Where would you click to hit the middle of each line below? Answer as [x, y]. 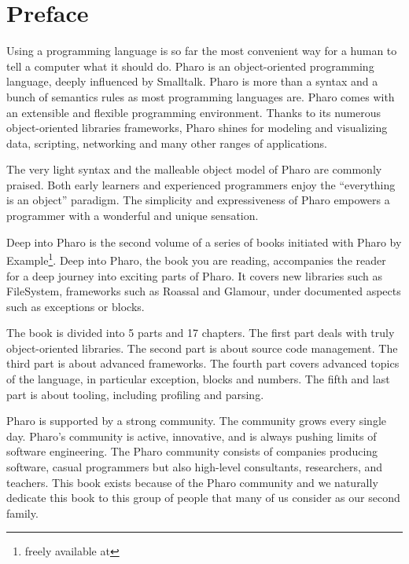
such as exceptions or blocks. [76, 306]
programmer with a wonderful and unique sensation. [133, 216]
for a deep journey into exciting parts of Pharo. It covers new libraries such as [195, 275]
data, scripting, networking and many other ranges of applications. [167, 143]
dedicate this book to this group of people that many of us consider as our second [203, 498]
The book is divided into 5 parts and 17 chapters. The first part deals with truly [201, 333]
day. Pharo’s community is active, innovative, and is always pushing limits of [192, 436]
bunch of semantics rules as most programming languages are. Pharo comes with [201, 96]
